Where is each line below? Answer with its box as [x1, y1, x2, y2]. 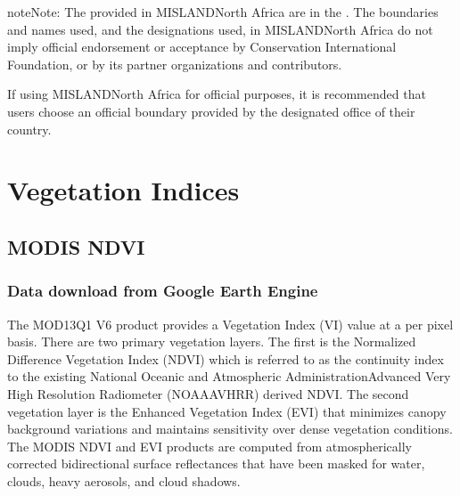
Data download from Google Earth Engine [7, 280, 318, 302]
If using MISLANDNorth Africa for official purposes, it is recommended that [7, 85, 426, 103]
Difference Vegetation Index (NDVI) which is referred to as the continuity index [7, 349, 444, 368]
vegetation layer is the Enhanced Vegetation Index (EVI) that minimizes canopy [7, 402, 447, 420]
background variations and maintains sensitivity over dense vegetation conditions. [7, 419, 453, 438]
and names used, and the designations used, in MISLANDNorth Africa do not [7, 20, 433, 38]
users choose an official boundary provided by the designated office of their [7, 102, 415, 120]
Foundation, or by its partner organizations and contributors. [7, 54, 342, 73]
